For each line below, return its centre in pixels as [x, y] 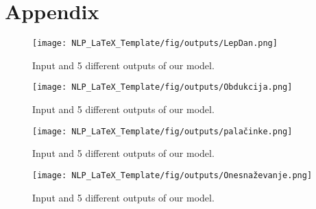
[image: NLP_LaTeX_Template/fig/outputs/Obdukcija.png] [162, 87]
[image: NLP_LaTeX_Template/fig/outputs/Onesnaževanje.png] [172, 175]
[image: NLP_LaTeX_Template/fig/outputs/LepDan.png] [155, 44]
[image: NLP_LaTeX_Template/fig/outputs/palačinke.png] [162, 131]
